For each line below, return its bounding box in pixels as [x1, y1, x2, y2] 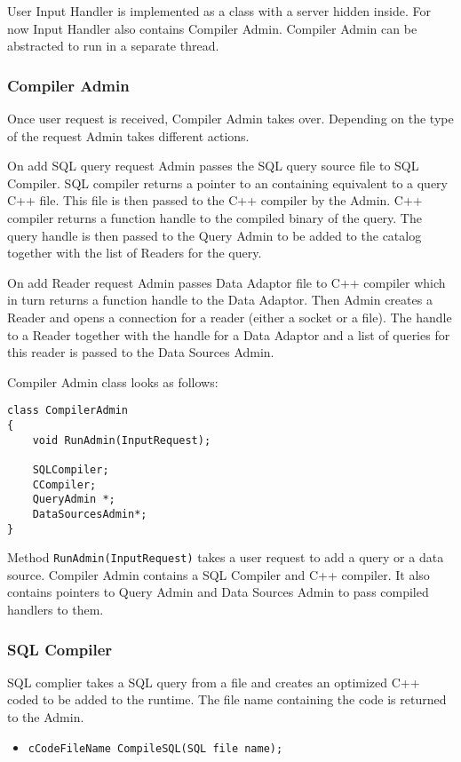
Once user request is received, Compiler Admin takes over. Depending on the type [7, 109, 454, 127]
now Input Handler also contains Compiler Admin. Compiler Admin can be [7, 19, 417, 37]
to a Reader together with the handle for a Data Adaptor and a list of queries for [7, 325, 450, 344]
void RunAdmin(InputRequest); [32, 433, 211, 447]
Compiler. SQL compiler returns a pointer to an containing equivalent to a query [7, 173, 448, 192]
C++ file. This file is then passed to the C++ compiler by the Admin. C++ [7, 191, 423, 210]
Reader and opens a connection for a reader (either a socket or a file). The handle [7, 307, 452, 326]
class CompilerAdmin [7, 404, 129, 417]
